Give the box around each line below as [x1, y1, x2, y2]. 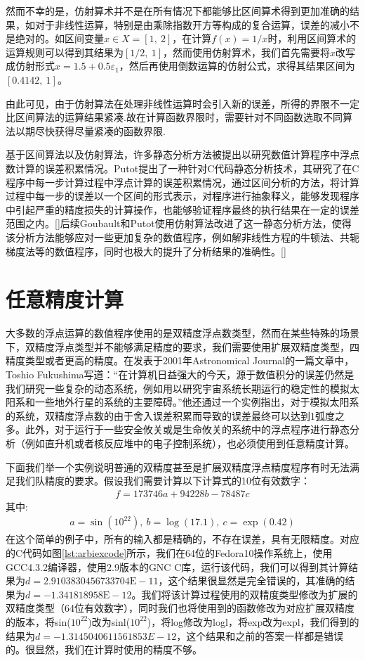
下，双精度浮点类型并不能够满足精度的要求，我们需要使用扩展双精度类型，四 [6, 339, 359, 354]
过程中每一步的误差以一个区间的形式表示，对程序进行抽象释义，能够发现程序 [6, 188, 359, 203]
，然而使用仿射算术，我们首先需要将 [162, 44, 330, 59]
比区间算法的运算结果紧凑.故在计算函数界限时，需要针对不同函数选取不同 [6, 110, 343, 124]
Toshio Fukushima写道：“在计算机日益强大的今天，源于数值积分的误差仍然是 [6, 367, 354, 381]
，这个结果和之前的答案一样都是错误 [176, 628, 344, 643]
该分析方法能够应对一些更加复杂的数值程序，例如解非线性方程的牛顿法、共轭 [6, 229, 359, 244]
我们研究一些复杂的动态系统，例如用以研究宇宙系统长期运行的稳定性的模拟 [6, 380, 350, 395]
